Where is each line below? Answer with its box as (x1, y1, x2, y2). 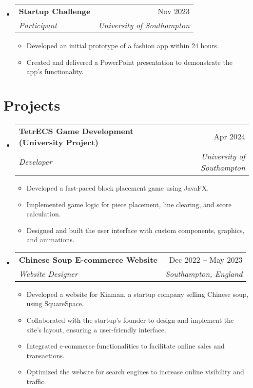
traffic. (26, 376, 46, 387)
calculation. (26, 209, 61, 219)
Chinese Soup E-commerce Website (19, 253, 158, 265)
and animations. (26, 234, 75, 245)
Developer (19, 156, 52, 168)
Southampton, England (165, 268, 243, 279)
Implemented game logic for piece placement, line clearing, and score (26, 199, 232, 209)
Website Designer (19, 268, 78, 279)
